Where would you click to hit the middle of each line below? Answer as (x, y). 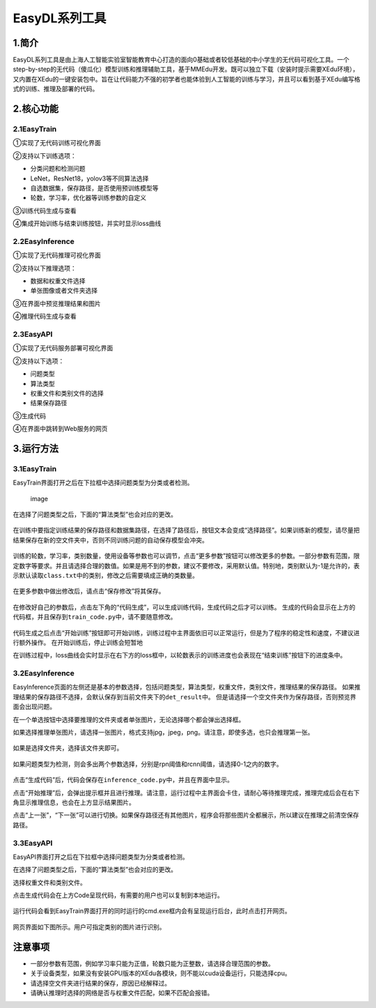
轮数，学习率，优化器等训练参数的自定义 (88, 198)
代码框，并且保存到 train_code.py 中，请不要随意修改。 (95, 617)
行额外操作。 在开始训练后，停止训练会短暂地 (78, 642)
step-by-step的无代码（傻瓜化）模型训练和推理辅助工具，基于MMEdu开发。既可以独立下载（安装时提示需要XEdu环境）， (186, 69)
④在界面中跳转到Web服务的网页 (60, 429)
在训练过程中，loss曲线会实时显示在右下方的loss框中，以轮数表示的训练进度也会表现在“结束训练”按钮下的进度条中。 (180, 655)
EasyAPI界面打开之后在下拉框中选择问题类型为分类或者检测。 (101, 857)
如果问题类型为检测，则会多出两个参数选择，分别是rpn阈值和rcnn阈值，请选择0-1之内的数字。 (148, 764)
